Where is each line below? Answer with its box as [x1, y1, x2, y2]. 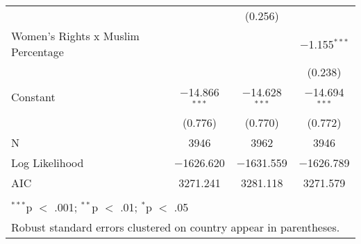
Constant [11, 89, 56, 105]
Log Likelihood [11, 154, 84, 171]
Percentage [11, 44, 64, 60]
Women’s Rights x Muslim [11, 28, 140, 44]
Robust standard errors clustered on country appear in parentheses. [11, 218, 340, 235]
